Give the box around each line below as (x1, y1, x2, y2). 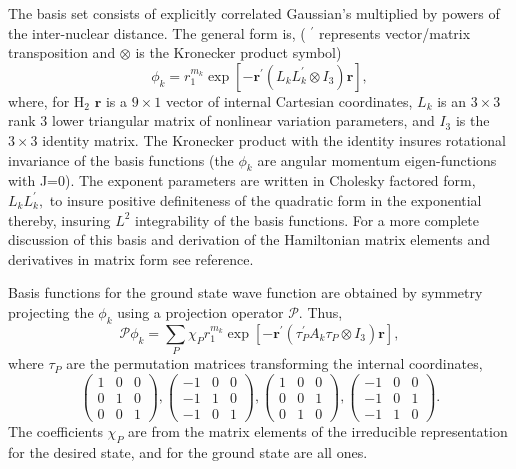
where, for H (8, 90, 85, 111)
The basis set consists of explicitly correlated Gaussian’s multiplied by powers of (8, 3, 500, 23)
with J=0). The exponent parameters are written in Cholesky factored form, (8, 170, 476, 191)
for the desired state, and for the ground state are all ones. (8, 441, 368, 462)
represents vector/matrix (318, 22, 471, 43)
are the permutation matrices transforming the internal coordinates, (66, 353, 483, 374)
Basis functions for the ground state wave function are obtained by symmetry (8, 282, 483, 303)
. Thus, (298, 301, 343, 322)
